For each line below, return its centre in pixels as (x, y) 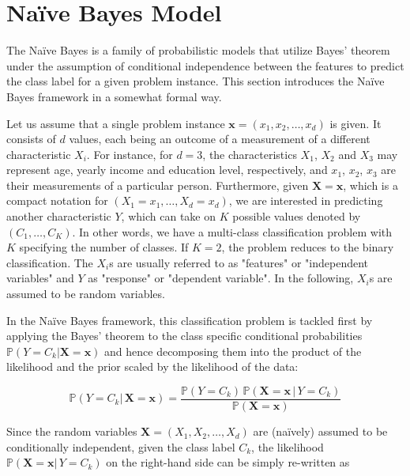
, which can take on (168, 216)
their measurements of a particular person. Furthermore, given (158, 185)
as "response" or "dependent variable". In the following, (221, 278)
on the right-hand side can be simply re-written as (228, 462)
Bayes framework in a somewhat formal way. (114, 96)
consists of (31, 139)
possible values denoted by (297, 216)
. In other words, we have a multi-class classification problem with (232, 231)
